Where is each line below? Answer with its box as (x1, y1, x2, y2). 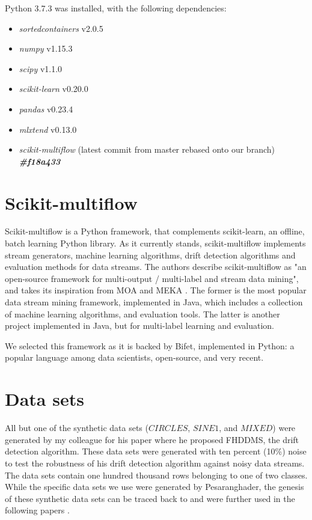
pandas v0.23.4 (19, 102, 73, 115)
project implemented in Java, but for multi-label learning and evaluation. (5, 319, 274, 332)
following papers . (5, 504, 70, 516)
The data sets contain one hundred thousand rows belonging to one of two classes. (5, 468, 308, 481)
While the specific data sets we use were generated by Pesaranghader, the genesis (5, 480, 304, 493)
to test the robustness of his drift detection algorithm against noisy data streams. (5, 456, 305, 469)
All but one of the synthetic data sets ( (5, 421, 148, 434)
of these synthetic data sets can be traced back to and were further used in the (5, 492, 295, 504)
